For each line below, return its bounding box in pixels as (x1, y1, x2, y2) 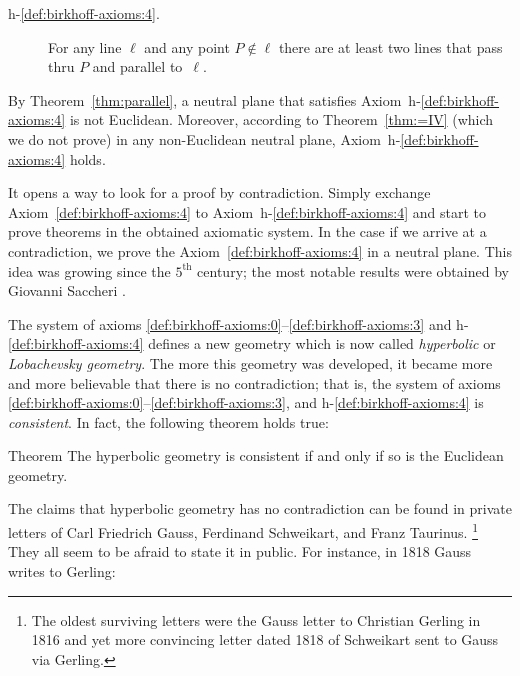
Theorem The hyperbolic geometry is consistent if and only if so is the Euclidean (8, 445, 504, 466)
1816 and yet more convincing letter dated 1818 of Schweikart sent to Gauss (31, 629, 499, 650)
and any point (144, 36, 230, 57)
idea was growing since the (8, 260, 171, 281)
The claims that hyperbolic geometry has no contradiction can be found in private (8, 498, 512, 519)
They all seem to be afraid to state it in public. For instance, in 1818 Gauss (8, 541, 472, 562)
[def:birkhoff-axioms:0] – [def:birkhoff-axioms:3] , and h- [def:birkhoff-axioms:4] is (8, 392, 484, 413)
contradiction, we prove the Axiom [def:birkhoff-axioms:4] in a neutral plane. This (8, 240, 512, 261)
